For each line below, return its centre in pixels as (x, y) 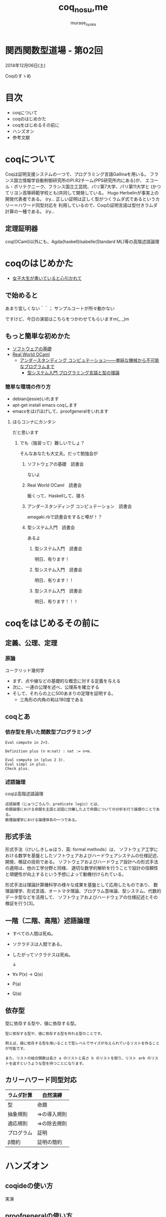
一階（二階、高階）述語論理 (48, 920)
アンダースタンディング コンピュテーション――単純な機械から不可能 (89, 360)
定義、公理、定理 (31, 643)
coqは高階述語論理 (24, 794)
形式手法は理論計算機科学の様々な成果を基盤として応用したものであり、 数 (82, 885)
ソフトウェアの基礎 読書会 (55, 464)
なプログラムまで (37, 366)
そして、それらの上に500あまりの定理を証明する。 (64, 693)
